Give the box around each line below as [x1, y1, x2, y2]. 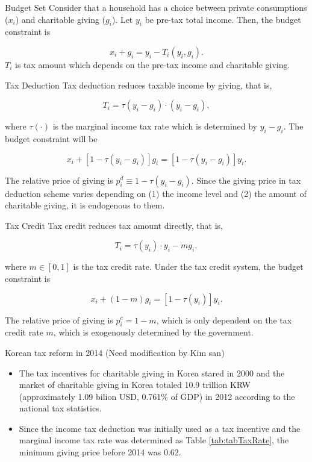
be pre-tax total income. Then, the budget [145, 13, 301, 25]
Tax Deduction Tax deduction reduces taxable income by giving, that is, [5, 78, 272, 91]
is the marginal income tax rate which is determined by [52, 120, 258, 133]
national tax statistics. [19, 402, 102, 414]
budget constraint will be [5, 132, 98, 145]
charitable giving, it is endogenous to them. [5, 199, 165, 211]
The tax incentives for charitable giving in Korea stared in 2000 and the [19, 366, 285, 379]
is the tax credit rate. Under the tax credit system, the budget [73, 260, 304, 273]
